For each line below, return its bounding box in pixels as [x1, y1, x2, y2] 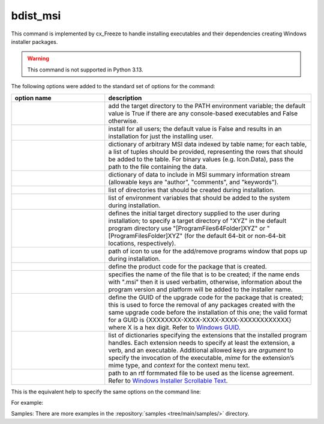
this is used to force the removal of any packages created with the [108, 300, 295, 309]
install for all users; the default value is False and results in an [108, 124, 282, 133]
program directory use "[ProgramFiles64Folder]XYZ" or [108, 224, 266, 232]
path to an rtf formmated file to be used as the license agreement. [108, 369, 294, 377]
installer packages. [11, 38, 58, 45]
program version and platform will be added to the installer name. [108, 285, 293, 294]
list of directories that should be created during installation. [108, 186, 275, 194]
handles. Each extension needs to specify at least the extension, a [108, 338, 295, 347]
